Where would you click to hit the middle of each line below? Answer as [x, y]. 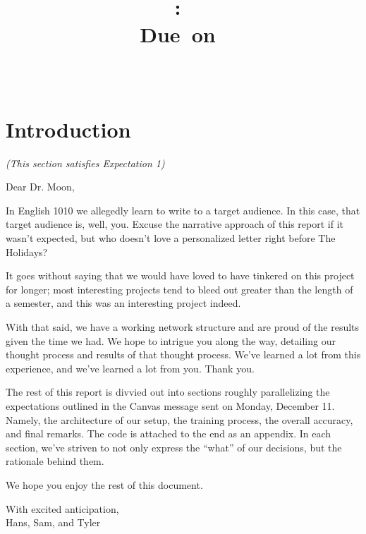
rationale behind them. [55, 461]
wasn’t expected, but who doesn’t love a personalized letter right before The [171, 238]
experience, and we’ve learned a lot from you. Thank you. [130, 368]
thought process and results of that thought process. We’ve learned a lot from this [183, 354]
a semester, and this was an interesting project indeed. [123, 303]
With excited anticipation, [62, 508]
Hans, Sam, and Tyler [53, 522]
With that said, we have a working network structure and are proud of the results [183, 327]
